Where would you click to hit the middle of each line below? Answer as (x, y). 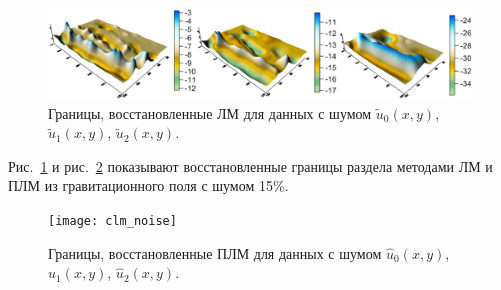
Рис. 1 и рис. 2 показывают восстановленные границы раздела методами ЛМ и (250, 165)
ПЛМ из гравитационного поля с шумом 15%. (148, 185)
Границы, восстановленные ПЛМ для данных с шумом (215, 252)
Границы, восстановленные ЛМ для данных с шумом (210, 112)
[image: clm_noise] (112, 221)
